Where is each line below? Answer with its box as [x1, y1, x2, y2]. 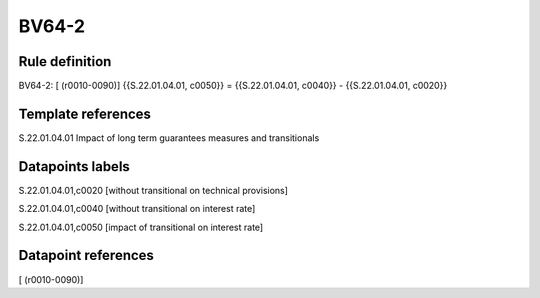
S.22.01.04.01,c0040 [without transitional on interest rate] [18, 203, 256, 215]
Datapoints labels [18, 158, 130, 175]
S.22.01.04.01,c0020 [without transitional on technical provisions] [18, 184, 289, 196]
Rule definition [18, 53, 112, 70]
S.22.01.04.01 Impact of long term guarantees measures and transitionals [18, 131, 320, 144]
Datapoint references [18, 247, 155, 264]
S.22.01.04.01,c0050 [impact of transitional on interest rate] [18, 221, 264, 233]
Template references [18, 105, 152, 122]
